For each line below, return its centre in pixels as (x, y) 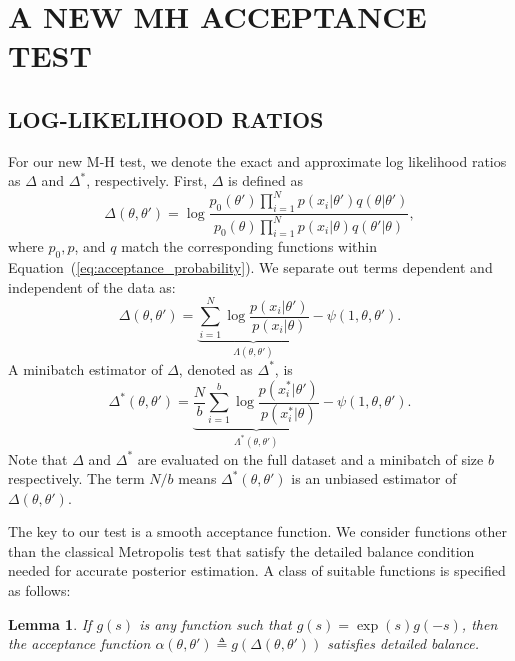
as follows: (39, 590)
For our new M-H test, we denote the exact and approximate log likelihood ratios (257, 160)
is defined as (265, 180)
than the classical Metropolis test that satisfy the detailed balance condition (241, 550)
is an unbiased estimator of (374, 478)
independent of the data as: (92, 286)
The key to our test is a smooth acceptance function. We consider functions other (258, 531)
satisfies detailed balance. (403, 643)
